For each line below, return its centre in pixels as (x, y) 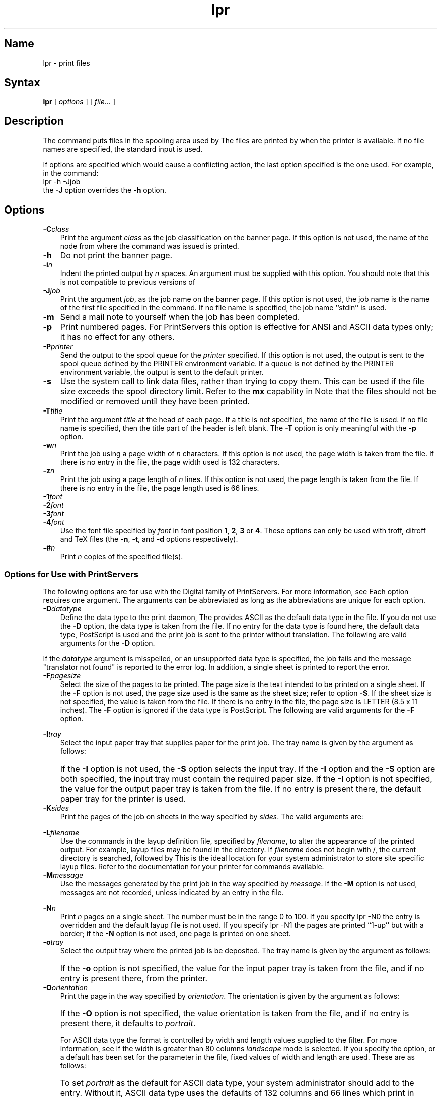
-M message (63, 875)
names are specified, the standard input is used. (123, 149)
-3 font (53, 514)
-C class (56, 229)
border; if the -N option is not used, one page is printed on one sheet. (175, 933)
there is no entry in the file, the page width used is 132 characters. (170, 462)
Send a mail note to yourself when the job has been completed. (180, 317)
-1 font (53, 497)
